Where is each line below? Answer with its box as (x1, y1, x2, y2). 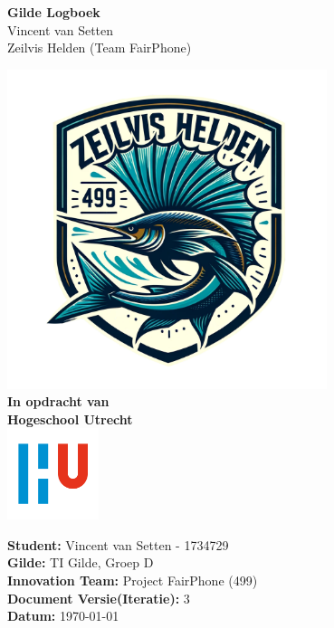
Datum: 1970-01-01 (7, 606, 119, 625)
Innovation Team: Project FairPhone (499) (7, 570, 258, 589)
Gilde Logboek (7, 3, 100, 21)
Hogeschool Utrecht (7, 409, 133, 428)
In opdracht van (7, 392, 110, 411)
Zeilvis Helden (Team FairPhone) (7, 38, 192, 57)
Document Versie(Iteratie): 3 (7, 588, 190, 607)
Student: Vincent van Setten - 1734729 (7, 535, 229, 554)
